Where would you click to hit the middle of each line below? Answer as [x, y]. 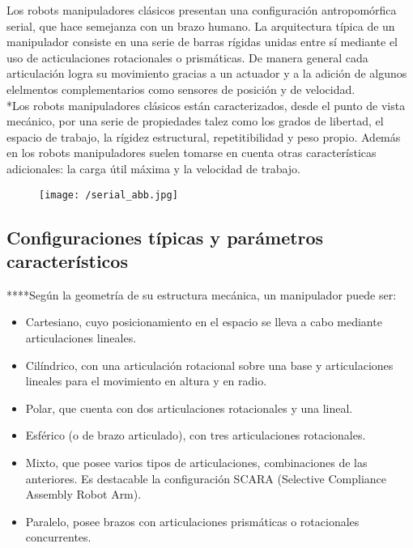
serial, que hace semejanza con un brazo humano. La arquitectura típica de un [201, 25]
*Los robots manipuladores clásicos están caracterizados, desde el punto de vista [206, 105]
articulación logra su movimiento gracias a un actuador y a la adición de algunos [207, 73]
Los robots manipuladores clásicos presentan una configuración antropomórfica [202, 10]
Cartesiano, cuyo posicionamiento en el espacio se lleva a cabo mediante [204, 322]
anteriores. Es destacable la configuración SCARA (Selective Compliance [206, 478]
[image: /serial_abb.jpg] [109, 195]
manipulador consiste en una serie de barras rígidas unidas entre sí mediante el [202, 42]
